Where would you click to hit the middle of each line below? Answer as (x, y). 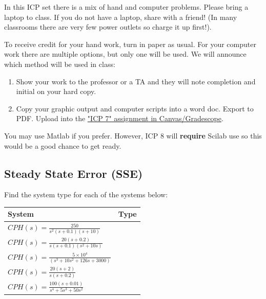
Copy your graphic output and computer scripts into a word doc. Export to (135, 108)
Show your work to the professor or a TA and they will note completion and (136, 81)
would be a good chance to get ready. (63, 145)
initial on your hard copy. (56, 91)
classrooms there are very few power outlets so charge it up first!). (108, 27)
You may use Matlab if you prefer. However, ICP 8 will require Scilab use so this (133, 135)
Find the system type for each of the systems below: (86, 194)
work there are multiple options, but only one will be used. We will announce (125, 54)
